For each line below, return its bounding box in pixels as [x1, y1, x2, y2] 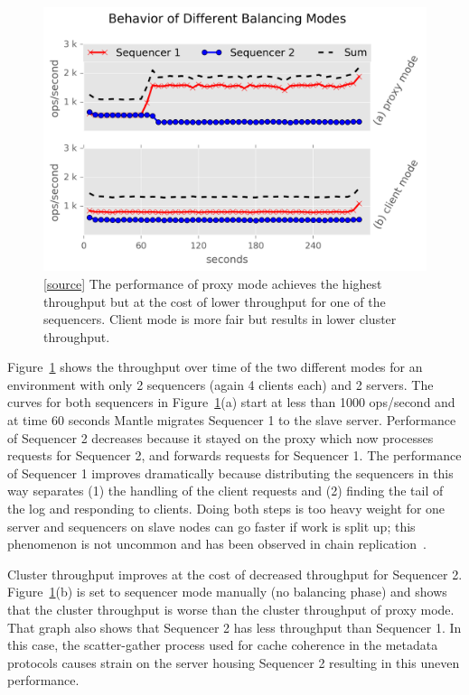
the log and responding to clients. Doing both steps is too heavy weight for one [7, 499, 446, 518]
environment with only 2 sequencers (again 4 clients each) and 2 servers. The [7, 375, 434, 394]
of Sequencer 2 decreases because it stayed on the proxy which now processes [7, 428, 434, 447]
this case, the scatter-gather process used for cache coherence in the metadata [7, 635, 438, 654]
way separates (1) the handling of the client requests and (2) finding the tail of [7, 481, 444, 500]
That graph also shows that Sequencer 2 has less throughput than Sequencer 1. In [7, 617, 462, 636]
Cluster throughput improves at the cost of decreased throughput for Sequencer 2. [7, 564, 463, 583]
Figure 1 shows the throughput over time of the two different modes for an [7, 357, 423, 376]
